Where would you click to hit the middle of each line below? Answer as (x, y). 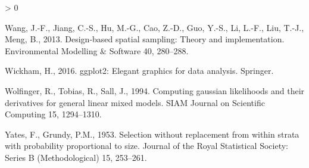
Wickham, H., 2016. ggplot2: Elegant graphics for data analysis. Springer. (139, 71)
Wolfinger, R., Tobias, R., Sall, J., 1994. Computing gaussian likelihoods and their (155, 90)
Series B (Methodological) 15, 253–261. (76, 157)
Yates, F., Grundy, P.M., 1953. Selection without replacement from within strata (152, 134)
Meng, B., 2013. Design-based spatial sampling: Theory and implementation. (145, 39)
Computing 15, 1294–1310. (53, 114)
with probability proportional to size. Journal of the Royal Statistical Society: (146, 146)
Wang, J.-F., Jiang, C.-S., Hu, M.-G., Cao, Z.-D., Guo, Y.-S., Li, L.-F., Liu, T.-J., (154, 27)
